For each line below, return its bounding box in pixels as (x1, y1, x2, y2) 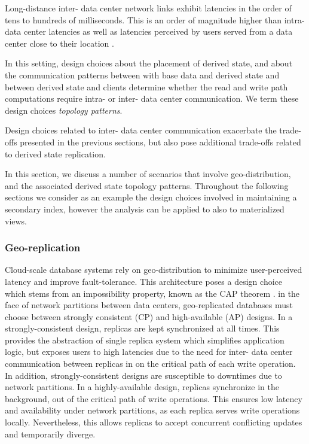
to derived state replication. (5, 147, 106, 160)
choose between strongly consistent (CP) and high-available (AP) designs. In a (5, 310, 293, 323)
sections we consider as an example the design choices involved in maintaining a (5, 191, 297, 203)
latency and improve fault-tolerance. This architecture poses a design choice (5, 275, 282, 287)
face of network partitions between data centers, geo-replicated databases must (5, 299, 293, 311)
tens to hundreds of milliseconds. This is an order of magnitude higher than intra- (5, 13, 305, 26)
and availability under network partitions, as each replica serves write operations (5, 404, 300, 416)
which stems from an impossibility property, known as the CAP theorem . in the (5, 287, 300, 299)
